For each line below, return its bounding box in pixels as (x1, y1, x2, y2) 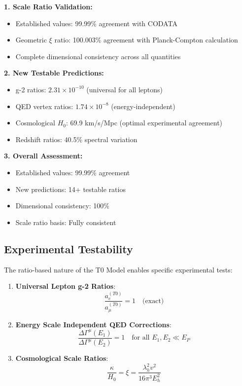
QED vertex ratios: (15, 101, 73, 111)
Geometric (15, 35, 47, 45)
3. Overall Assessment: (4, 151, 83, 161)
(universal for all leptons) (86, 84, 163, 94)
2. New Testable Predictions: (4, 68, 104, 78)
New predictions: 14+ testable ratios (15, 184, 126, 194)
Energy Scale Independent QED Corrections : (15, 319, 172, 329)
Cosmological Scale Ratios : (15, 353, 108, 363)
